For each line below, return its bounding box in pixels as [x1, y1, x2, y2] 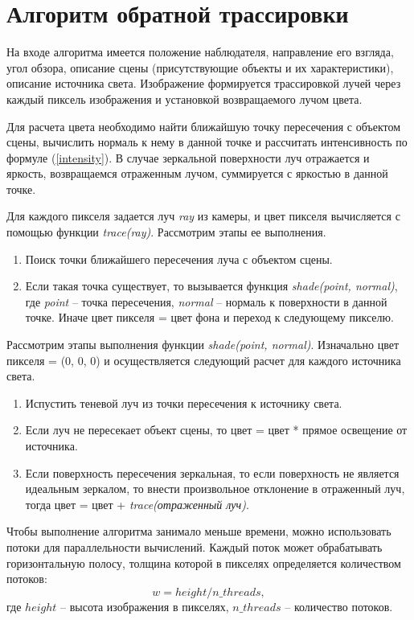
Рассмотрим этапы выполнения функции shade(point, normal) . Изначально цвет [6, 336, 400, 353]
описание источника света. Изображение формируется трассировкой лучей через [6, 75, 401, 92]
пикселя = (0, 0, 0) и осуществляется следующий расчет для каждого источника [6, 351, 401, 368]
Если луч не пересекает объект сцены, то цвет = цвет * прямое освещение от [25, 421, 408, 438]
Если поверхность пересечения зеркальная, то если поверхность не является [25, 464, 400, 481]
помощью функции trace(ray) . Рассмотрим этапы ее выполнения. [6, 224, 326, 240]
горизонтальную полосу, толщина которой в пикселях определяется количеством [6, 554, 401, 571]
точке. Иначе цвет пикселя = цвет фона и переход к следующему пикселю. [25, 309, 394, 326]
